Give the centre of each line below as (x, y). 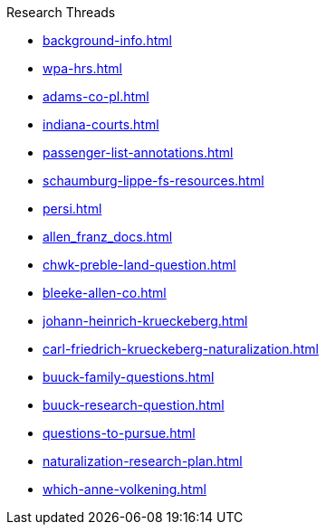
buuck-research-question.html (134, 405)
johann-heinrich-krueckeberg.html (145, 321)
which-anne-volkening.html (125, 489)
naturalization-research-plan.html (143, 461)
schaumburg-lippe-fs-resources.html (153, 180)
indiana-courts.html (101, 124)
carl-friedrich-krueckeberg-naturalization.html (181, 349)
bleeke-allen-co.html (105, 293)
